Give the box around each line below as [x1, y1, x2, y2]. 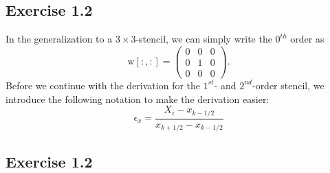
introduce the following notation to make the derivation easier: [5, 91, 269, 106]
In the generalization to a [5, 32, 113, 46]
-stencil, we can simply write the [135, 32, 272, 46]
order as [290, 32, 324, 46]
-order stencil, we [252, 78, 324, 92]
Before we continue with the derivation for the [5, 78, 201, 92]
